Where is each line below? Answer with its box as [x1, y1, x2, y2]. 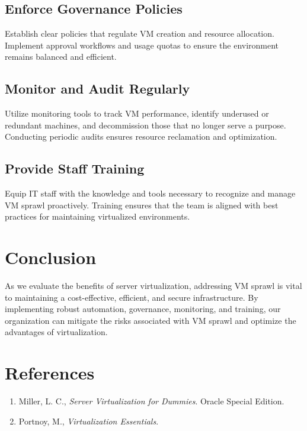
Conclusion [5, 245, 97, 269]
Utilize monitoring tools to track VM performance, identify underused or [5, 107, 269, 120]
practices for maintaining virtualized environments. [5, 210, 190, 223]
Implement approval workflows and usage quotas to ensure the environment [5, 38, 279, 51]
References [5, 361, 95, 385]
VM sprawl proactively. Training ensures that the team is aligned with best [5, 198, 279, 211]
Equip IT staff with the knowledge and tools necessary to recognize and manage [5, 187, 296, 200]
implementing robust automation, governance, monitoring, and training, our [5, 303, 281, 315]
